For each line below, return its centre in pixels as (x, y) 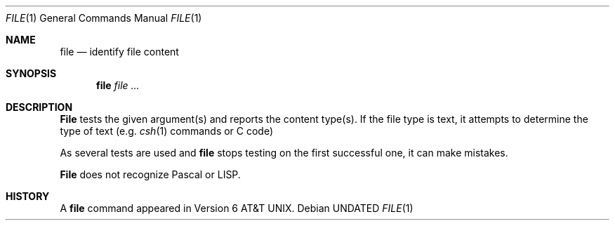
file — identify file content (119, 52)
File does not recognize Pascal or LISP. (150, 174)
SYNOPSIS (31, 73)
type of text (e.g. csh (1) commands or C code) (167, 131)
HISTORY (28, 196)
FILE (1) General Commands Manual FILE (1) (104, 18)
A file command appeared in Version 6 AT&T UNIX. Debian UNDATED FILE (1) (237, 208)
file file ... (118, 85)
